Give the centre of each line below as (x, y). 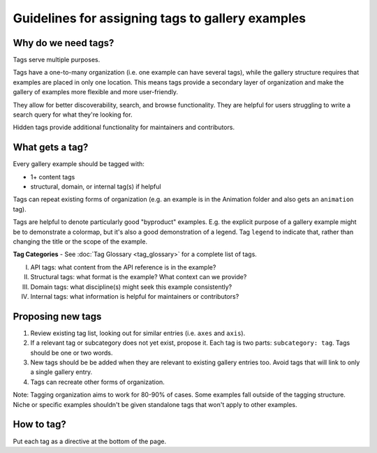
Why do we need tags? (64, 43)
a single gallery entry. (61, 372)
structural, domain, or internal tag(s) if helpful (96, 187)
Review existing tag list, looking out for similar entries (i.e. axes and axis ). (138, 333)
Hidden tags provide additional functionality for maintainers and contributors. (124, 127)
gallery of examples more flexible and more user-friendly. (95, 92)
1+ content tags (53, 177)
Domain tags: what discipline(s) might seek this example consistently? (131, 287)
